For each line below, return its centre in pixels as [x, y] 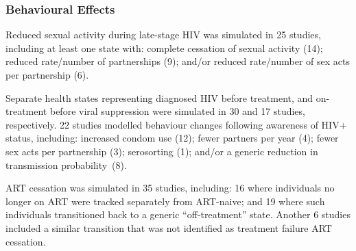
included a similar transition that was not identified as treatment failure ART [169, 227]
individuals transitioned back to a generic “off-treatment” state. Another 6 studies [178, 214]
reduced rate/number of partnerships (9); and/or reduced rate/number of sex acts [178, 61]
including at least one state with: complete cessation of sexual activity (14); [164, 48]
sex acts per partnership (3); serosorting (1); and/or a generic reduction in [162, 151]
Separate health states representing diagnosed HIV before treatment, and [159, 97]
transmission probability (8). [66, 164]
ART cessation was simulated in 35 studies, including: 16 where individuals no [170, 188]
